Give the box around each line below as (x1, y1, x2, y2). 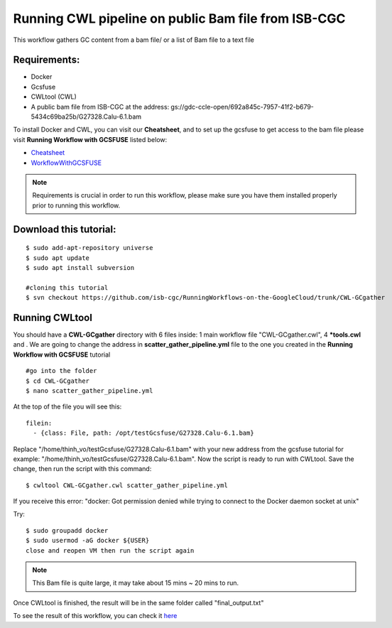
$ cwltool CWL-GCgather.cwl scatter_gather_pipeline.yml (26, 481, 229, 489)
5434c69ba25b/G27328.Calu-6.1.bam (31, 112, 142, 121)
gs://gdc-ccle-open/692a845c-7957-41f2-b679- (170, 102, 314, 111)
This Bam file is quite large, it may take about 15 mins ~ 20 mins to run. (32, 579, 239, 588)
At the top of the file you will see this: (13, 402, 122, 411)
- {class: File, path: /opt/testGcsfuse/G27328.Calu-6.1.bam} (33, 429, 255, 437)
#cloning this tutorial (26, 283, 109, 291)
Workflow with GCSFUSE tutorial (13, 350, 111, 359)
